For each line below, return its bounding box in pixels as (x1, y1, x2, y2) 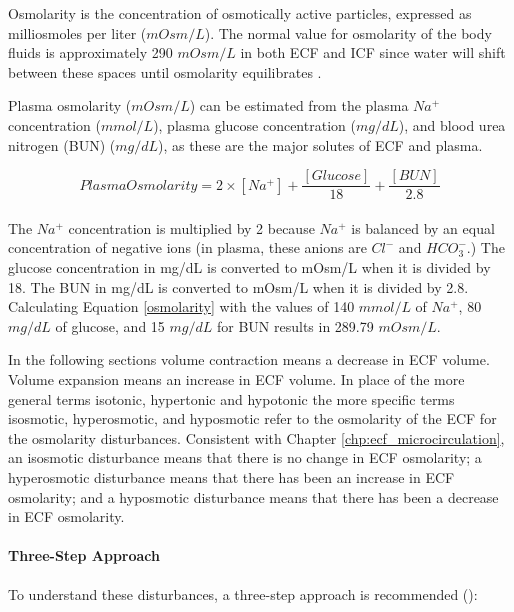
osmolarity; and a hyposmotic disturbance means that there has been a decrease (8, 486, 499, 507)
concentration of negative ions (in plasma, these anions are (8, 237, 367, 258)
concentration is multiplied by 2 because (68, 217, 315, 238)
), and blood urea (398, 114, 506, 135)
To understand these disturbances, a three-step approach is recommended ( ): (8, 583, 478, 604)
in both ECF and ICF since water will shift (240, 42, 506, 63)
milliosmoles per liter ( (8, 22, 147, 43)
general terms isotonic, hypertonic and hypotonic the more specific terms (8, 388, 455, 409)
